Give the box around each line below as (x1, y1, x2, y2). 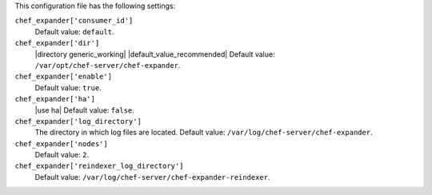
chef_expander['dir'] (14, 38, 100, 48)
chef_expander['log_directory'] (14, 117, 142, 125)
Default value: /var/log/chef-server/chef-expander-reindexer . (34, 172, 270, 181)
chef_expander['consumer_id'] (14, 16, 134, 26)
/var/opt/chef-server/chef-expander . (34, 60, 181, 70)
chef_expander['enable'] (14, 72, 112, 82)
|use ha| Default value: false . (34, 105, 135, 115)
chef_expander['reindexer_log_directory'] (14, 161, 184, 171)
